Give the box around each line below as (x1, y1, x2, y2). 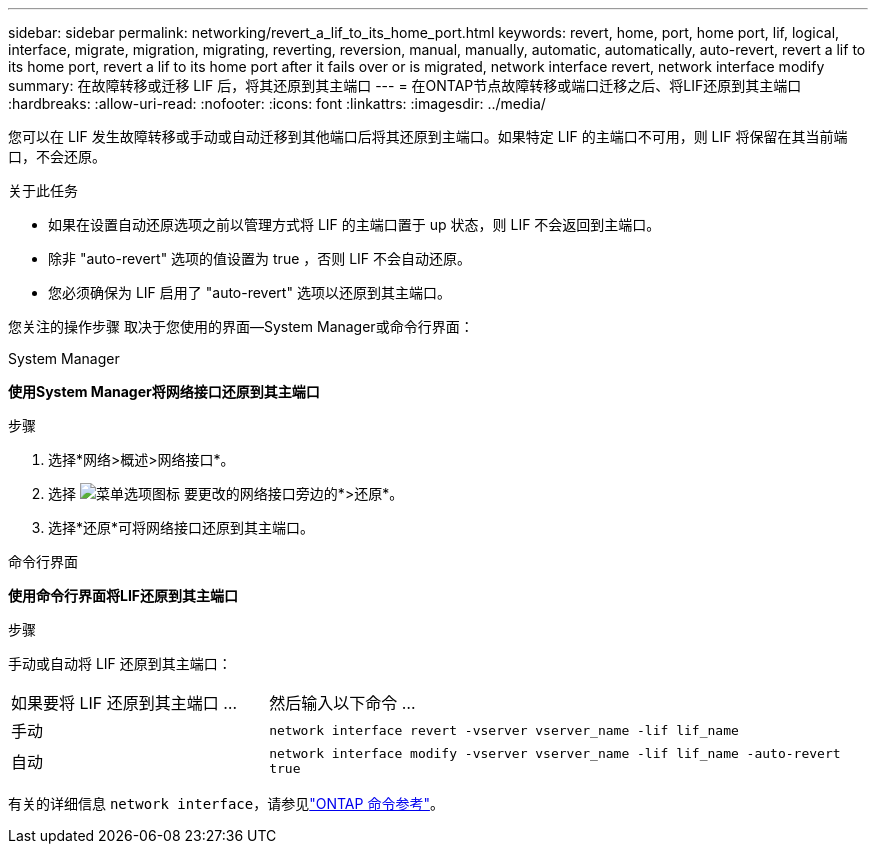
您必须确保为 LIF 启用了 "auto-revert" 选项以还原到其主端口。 (48, 284, 451, 301)
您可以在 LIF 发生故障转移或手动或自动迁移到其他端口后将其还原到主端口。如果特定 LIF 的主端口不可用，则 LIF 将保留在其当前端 (8, 128, 848, 145)
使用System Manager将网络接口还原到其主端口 (8, 383, 320, 400)
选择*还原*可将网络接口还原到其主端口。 (48, 519, 315, 536)
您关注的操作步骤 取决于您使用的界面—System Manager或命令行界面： (8, 318, 474, 335)
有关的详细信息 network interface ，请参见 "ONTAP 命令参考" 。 (8, 795, 444, 812)
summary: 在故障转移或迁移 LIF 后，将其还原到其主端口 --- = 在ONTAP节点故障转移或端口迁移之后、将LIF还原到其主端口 (8, 77, 802, 94)
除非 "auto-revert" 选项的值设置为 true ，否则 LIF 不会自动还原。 (48, 250, 472, 267)
